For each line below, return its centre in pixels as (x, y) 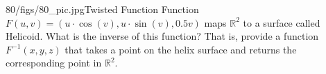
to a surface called (282, 22)
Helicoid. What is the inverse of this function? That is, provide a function (162, 36)
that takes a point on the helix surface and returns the (181, 49)
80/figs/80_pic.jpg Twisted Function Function (102, 9)
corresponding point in (54, 63)
